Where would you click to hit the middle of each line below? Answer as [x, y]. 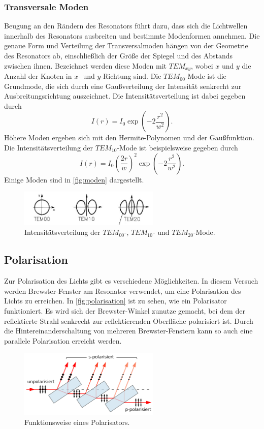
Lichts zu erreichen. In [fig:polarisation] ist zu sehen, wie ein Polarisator [115, 301]
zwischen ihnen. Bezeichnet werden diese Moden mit [86, 65]
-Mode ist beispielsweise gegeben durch [177, 148]
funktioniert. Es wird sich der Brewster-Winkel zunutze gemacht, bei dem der [125, 311]
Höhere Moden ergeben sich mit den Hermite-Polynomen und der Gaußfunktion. [129, 137]
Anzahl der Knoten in [38, 76]
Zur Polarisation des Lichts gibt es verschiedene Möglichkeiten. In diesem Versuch [131, 281]
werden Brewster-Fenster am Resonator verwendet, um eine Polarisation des [123, 290]
